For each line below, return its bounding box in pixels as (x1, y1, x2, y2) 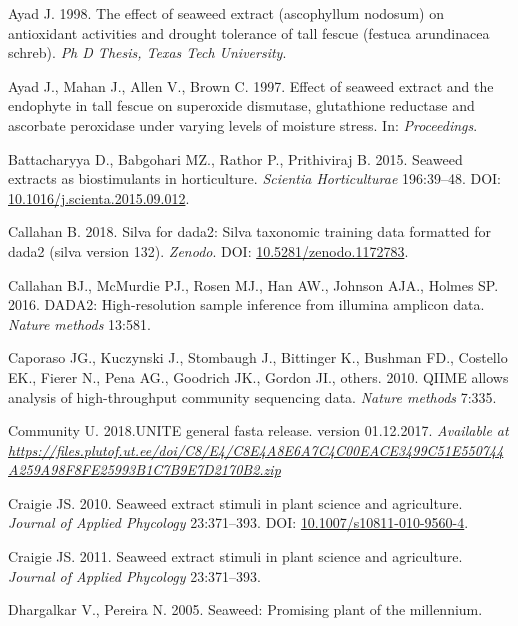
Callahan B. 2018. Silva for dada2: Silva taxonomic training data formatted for (8, 221, 492, 242)
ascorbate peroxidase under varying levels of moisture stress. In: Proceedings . (8, 114, 478, 135)
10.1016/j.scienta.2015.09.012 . (8, 187, 190, 208)
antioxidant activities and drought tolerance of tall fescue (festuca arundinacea (8, 22, 490, 43)
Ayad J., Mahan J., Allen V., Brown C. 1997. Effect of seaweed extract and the (8, 75, 494, 96)
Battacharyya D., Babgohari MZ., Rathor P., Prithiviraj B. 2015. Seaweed (8, 148, 463, 169)
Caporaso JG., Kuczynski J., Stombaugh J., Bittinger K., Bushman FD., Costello (8, 347, 508, 368)
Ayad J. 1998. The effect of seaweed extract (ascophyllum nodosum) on (8, 3, 444, 23)
